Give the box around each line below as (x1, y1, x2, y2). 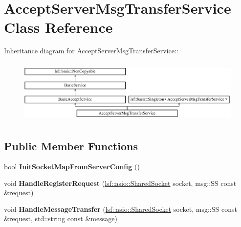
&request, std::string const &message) (4, 213, 117, 224)
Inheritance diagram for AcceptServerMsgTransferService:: (4, 45, 178, 56)
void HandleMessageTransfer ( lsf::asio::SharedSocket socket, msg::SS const (4, 204, 237, 214)
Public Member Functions (4, 138, 138, 154)
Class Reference (4, 17, 113, 37)
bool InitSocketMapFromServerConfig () (4, 161, 140, 172)
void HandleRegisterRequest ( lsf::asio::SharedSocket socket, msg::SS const (4, 178, 237, 188)
